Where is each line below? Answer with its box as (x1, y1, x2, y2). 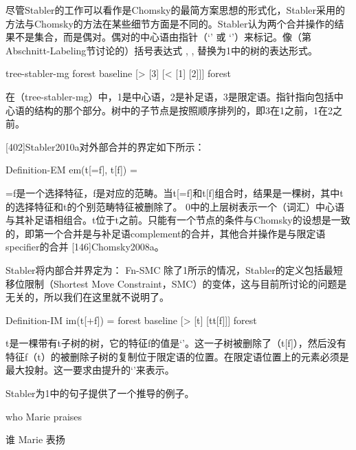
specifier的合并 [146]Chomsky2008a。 (5, 239, 164, 254)
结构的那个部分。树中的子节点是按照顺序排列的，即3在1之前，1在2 (34, 103, 333, 117)
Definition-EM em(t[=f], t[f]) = (5, 162, 137, 177)
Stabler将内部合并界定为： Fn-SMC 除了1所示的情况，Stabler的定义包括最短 (5, 262, 343, 277)
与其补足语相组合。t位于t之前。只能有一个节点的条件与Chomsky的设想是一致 (5, 213, 351, 227)
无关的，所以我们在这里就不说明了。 (5, 290, 169, 304)
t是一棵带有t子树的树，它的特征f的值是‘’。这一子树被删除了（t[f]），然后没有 (5, 336, 346, 350)
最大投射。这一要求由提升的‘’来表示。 (5, 363, 175, 377)
